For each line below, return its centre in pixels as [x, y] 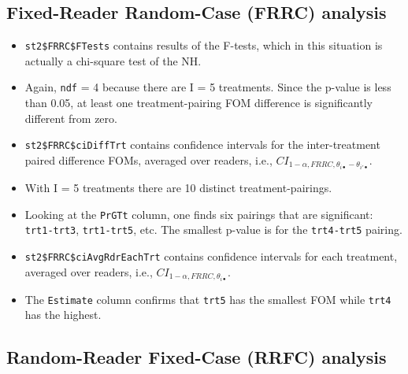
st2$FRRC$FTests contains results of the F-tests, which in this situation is [204, 45]
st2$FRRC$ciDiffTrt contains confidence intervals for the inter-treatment [202, 144]
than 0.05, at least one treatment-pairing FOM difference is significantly [198, 103]
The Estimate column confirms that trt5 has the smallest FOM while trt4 [208, 299]
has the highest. [63, 315]
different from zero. [71, 118]
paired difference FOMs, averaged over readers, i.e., [148, 159]
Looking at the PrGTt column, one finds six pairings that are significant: [199, 214]
